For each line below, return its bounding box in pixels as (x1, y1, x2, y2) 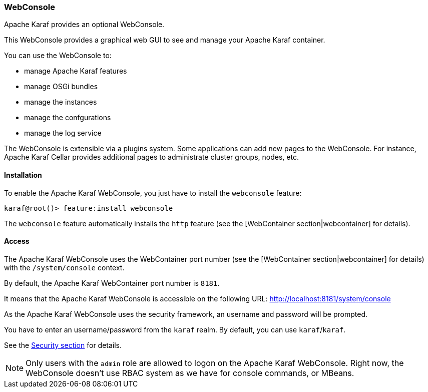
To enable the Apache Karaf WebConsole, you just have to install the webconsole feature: (4, 188, 302, 197)
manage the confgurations (24, 113, 111, 122)
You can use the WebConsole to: (4, 51, 112, 60)
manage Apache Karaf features (24, 67, 127, 76)
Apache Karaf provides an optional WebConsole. (4, 20, 165, 29)
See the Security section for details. (4, 340, 122, 349)
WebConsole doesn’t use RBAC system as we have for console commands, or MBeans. (26, 367, 354, 378)
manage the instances (24, 98, 97, 107)
